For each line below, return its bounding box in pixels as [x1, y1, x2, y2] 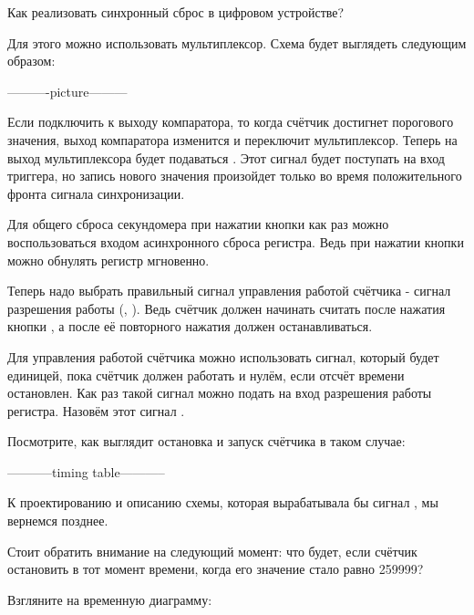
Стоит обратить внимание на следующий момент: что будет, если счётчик [7, 541, 417, 560]
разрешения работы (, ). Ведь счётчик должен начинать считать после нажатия [7, 298, 446, 318]
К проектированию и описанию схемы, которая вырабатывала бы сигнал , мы [7, 493, 438, 512]
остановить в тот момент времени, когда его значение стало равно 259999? [7, 559, 424, 579]
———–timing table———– [7, 462, 165, 481]
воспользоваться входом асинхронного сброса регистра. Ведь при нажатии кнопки [7, 232, 464, 251]
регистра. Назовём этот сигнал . [7, 401, 185, 420]
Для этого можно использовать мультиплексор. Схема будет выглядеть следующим [7, 33, 467, 52]
